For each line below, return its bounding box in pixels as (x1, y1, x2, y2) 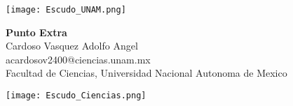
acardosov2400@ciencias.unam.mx (6, 52, 151, 66)
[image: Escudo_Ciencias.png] (6, 91, 146, 101)
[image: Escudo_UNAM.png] (6, 5, 126, 15)
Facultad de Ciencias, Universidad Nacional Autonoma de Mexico (6, 66, 287, 80)
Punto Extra (6, 24, 67, 39)
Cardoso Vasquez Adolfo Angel (6, 38, 138, 53)
